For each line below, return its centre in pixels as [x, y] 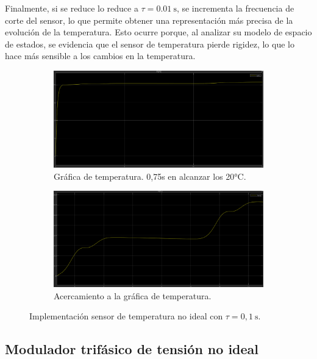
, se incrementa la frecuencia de [235, 8]
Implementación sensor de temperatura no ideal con [126, 316]
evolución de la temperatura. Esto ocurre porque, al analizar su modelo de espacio [158, 32]
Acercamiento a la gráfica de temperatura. [133, 295]
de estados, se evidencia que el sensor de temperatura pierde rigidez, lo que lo [150, 44]
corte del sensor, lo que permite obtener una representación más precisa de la [149, 20]
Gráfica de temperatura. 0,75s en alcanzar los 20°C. [150, 176]
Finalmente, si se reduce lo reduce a [72, 8]
